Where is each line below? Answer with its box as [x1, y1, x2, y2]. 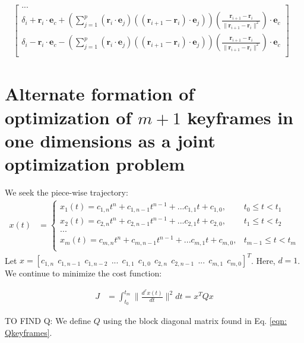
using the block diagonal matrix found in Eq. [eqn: [103, 314, 287, 327]
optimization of [5, 105, 132, 129]
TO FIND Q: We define [5, 314, 91, 327]
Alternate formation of [5, 81, 195, 106]
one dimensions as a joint [5, 128, 216, 152]
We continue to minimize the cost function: [5, 267, 162, 279]
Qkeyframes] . [5, 326, 52, 338]
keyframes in [187, 105, 293, 129]
